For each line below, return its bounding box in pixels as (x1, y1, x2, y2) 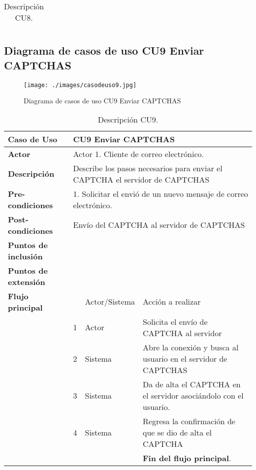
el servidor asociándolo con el (143, 389, 244, 401)
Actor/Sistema (85, 296, 135, 308)
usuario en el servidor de (143, 352, 227, 364)
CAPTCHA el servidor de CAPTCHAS (73, 173, 210, 185)
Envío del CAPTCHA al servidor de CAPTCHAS (73, 219, 245, 231)
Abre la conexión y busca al (143, 341, 239, 353)
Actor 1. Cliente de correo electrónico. (73, 148, 204, 159)
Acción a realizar (143, 296, 201, 308)
